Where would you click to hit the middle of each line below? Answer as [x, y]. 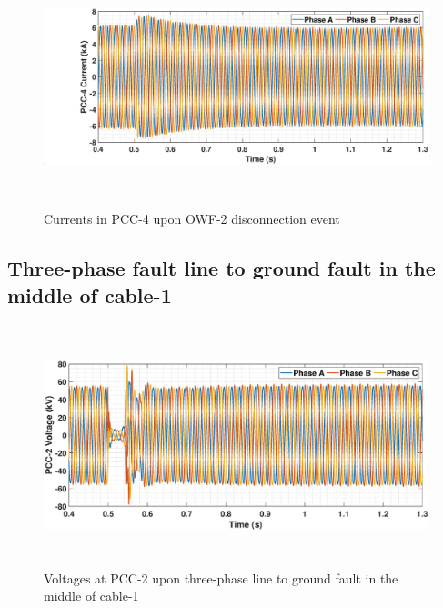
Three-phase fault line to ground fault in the [221, 268]
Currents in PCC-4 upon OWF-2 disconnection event [192, 219]
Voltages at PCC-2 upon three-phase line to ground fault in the [221, 578]
